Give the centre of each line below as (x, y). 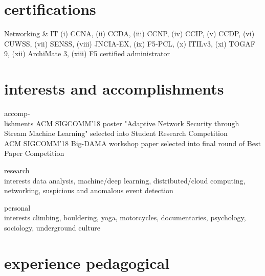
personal (17, 207)
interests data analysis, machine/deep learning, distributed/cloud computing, (125, 180)
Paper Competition (34, 153)
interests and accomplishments (114, 89)
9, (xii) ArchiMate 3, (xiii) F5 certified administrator (87, 53)
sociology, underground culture (52, 227)
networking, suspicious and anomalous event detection (89, 190)
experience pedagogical (87, 262)
